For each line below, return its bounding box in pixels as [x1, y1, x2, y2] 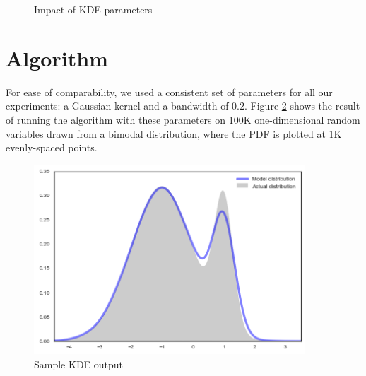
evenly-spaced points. [6, 140, 98, 155]
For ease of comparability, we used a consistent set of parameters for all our [6, 84, 333, 99]
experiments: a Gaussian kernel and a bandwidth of [6, 98, 229, 113]
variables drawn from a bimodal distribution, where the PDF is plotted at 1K [6, 126, 342, 141]
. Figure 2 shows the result [244, 98, 360, 113]
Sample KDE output [34, 356, 124, 371]
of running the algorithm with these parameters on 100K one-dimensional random [6, 112, 360, 127]
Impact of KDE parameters [34, 2, 153, 16]
